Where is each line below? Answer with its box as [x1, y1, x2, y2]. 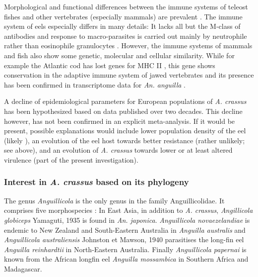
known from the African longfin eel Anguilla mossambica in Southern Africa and [4, 254, 249, 264]
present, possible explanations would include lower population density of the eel [4, 125, 246, 136]
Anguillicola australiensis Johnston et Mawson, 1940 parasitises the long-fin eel [4, 234, 244, 245]
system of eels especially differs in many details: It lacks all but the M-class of [4, 21, 241, 31]
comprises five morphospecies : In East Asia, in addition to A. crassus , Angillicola [4, 205, 253, 215]
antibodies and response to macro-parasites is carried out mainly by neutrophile [4, 30, 247, 41]
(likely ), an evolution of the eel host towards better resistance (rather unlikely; [4, 135, 245, 145]
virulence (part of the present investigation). [4, 154, 138, 165]
